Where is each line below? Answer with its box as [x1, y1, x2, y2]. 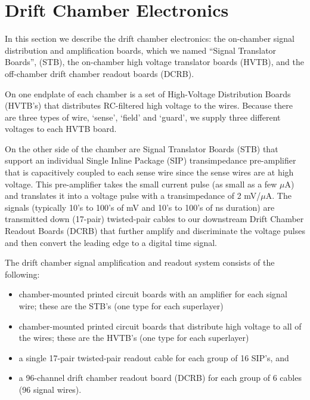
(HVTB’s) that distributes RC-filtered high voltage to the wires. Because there [5, 99, 293, 112]
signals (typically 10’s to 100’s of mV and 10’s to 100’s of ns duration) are [5, 201, 275, 213]
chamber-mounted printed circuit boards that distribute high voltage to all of [18, 319, 302, 332]
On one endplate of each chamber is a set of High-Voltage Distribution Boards [5, 87, 291, 100]
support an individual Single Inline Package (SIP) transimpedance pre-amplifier [5, 154, 296, 167]
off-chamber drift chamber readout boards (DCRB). [5, 67, 194, 79]
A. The [265, 189, 292, 202]
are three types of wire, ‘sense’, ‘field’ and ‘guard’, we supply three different [5, 110, 281, 123]
